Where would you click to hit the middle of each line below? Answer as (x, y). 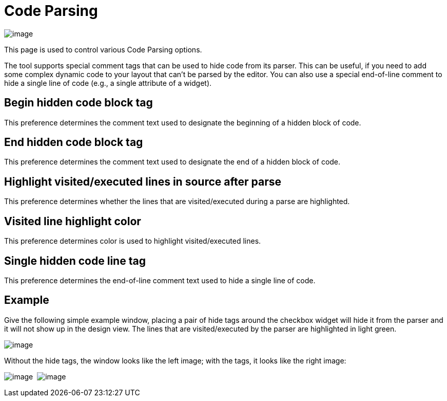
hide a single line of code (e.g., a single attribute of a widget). (108, 83)
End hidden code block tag (74, 142)
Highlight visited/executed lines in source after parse (143, 181)
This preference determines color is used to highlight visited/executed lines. (133, 241)
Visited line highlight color (73, 221)
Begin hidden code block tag (79, 103)
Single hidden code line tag (75, 261)
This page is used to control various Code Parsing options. (103, 49)
